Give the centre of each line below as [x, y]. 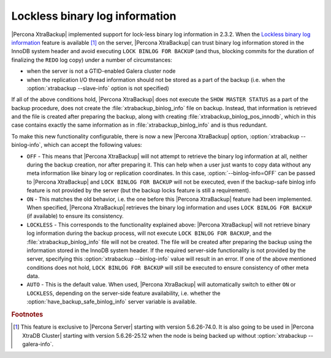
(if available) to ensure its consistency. [75, 216]
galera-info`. [38, 344]
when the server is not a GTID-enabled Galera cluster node [101, 71]
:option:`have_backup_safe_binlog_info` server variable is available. [112, 302]
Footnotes [27, 315]
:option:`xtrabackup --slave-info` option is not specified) [98, 88]
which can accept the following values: [93, 145]
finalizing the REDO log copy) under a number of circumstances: [92, 60]
